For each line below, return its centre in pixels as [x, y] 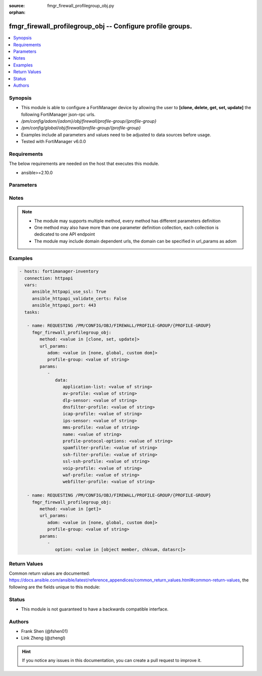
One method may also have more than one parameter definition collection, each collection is [126, 227]
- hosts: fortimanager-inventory [59, 271]
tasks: [32, 312]
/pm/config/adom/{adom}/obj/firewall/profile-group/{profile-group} [89, 121]
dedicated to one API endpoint [65, 234]
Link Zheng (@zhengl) [43, 638]
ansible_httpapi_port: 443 [64, 305]
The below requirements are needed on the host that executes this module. [84, 164]
